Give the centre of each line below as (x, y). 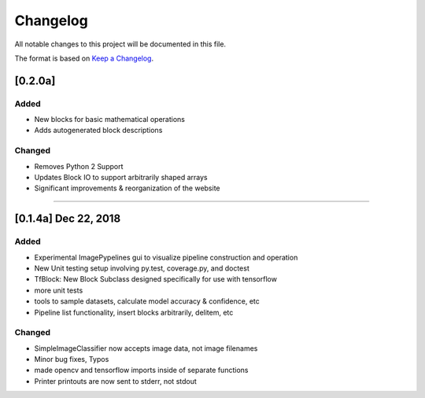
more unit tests (59, 290)
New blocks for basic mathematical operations (109, 120)
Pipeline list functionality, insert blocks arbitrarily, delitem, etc (134, 312)
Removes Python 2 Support (79, 166)
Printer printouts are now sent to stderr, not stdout (115, 381)
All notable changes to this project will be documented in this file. (120, 44)
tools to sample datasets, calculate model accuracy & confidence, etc (147, 301)
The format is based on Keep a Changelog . (84, 58)
